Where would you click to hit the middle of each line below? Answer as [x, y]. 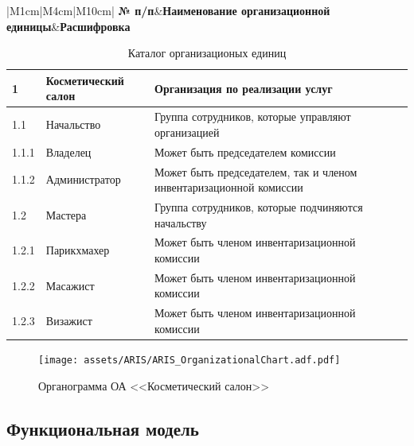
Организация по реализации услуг [244, 88]
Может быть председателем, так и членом [256, 171]
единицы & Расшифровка [68, 26]
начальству [181, 222]
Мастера [66, 214]
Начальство [73, 124]
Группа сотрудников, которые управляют [253, 116]
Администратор [83, 179]
